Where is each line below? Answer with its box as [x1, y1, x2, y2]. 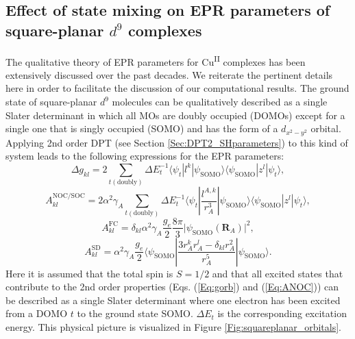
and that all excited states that [212, 266, 343, 280]
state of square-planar [5, 95, 97, 109]
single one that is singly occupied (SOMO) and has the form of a [5, 121, 278, 136]
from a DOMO [5, 306, 68, 321]
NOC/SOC [52, 192, 85, 200]
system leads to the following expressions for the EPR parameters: [5, 149, 284, 163]
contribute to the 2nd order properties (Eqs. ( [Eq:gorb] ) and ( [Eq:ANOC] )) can [5, 279, 339, 294]
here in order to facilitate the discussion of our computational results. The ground [5, 81, 350, 95]
